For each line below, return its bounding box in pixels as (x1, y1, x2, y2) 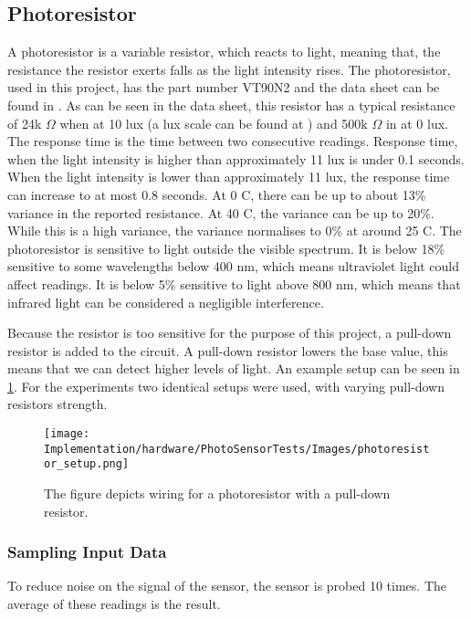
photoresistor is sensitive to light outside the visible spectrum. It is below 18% (7, 238, 445, 257)
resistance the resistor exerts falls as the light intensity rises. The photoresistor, (7, 59, 451, 79)
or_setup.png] (44, 457, 130, 471)
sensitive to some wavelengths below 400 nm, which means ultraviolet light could (7, 257, 460, 276)
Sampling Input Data (7, 540, 167, 563)
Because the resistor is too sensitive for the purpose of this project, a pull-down (7, 323, 452, 342)
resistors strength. (7, 394, 108, 414)
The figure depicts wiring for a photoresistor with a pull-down (44, 484, 391, 503)
